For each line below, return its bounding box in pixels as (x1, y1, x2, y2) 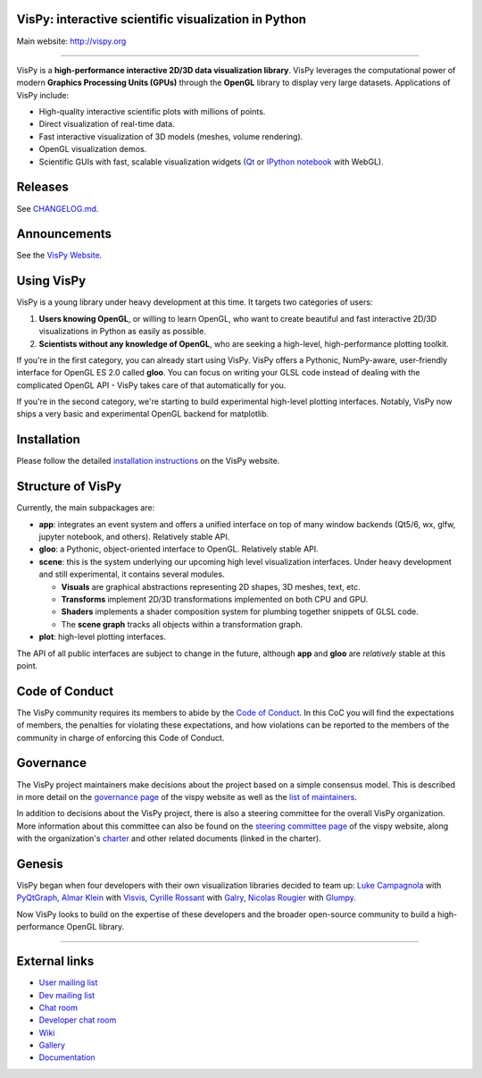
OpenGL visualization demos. (38, 144, 147, 155)
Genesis (16, 856, 64, 872)
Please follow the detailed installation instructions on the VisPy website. (16, 456, 280, 467)
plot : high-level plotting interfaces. (38, 631, 167, 643)
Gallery (38, 1040, 66, 1050)
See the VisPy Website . (16, 250, 103, 261)
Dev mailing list (38, 990, 96, 1000)
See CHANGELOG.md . (16, 203, 99, 214)
